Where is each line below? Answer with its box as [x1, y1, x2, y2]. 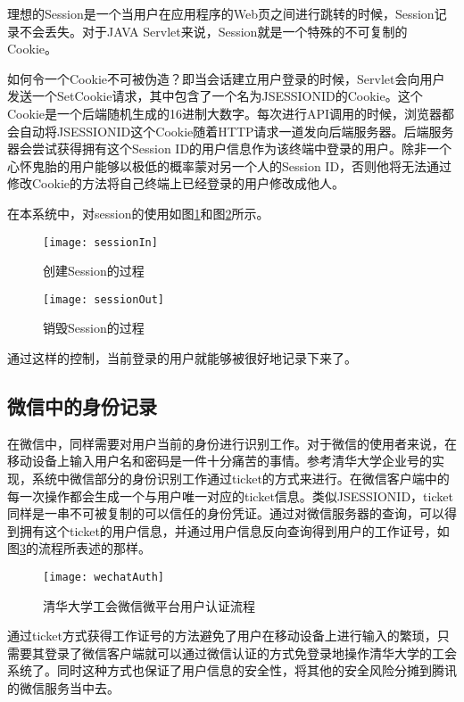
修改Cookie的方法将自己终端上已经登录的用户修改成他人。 [7, 174, 344, 193]
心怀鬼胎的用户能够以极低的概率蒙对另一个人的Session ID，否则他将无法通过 [7, 156, 452, 175]
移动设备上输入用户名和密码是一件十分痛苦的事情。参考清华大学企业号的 [7, 451, 432, 470]
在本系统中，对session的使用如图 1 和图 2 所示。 [7, 203, 269, 222]
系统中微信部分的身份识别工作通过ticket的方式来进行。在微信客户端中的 [31, 469, 450, 488]
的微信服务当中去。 [7, 679, 120, 698]
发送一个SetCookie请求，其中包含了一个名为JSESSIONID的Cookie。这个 [7, 87, 423, 105]
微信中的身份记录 [7, 392, 157, 420]
